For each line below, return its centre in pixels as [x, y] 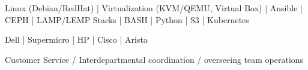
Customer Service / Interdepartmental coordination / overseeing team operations [154, 59]
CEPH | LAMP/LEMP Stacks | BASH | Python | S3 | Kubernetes [127, 19]
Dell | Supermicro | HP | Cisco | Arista [76, 39]
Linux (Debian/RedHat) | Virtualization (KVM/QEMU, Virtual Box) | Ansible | [154, 8]
